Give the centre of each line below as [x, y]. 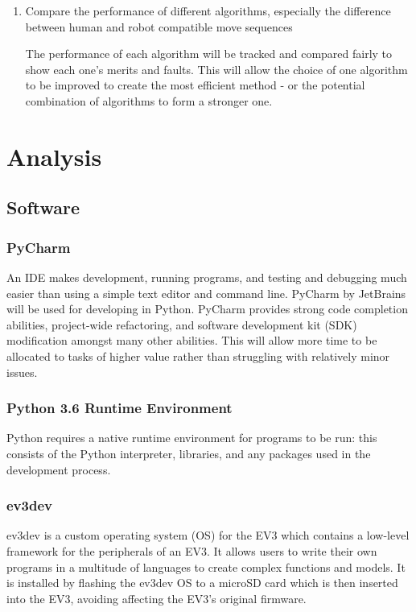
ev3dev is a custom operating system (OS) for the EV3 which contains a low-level [208, 535]
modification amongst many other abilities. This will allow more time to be [192, 340]
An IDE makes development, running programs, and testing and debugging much [207, 277]
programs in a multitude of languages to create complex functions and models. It [206, 567]
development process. [59, 469]
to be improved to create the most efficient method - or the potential [195, 85]
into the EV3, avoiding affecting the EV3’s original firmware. [157, 598]
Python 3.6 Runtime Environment [119, 408]
